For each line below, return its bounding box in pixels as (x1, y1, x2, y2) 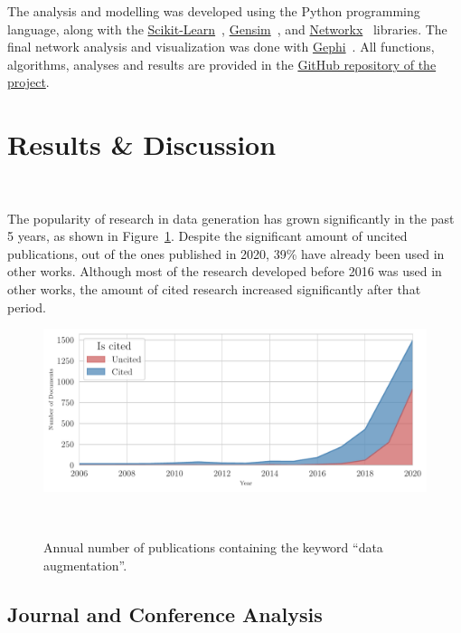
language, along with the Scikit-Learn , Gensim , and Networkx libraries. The (7, 19, 447, 38)
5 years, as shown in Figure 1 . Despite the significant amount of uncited (7, 226, 408, 245)
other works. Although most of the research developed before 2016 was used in (7, 262, 442, 281)
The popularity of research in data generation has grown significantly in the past (7, 208, 455, 227)
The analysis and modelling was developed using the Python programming (7, 2, 420, 20)
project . (7, 72, 50, 91)
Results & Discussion (7, 126, 277, 163)
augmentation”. (43, 555, 127, 574)
